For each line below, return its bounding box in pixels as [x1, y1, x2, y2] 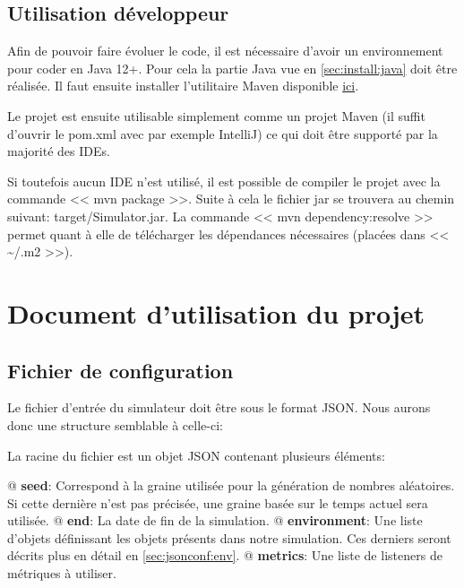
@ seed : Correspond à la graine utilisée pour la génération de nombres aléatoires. [7, 476, 455, 495]
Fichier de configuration [7, 356, 234, 384]
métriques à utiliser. [7, 564, 116, 583]
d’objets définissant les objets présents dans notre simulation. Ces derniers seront [7, 528, 451, 547]
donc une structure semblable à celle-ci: [7, 415, 223, 434]
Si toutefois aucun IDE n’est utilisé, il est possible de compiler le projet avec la [7, 171, 441, 190]
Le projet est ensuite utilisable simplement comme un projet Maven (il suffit [7, 106, 425, 125]
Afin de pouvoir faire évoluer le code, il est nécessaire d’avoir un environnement [7, 41, 443, 60]
